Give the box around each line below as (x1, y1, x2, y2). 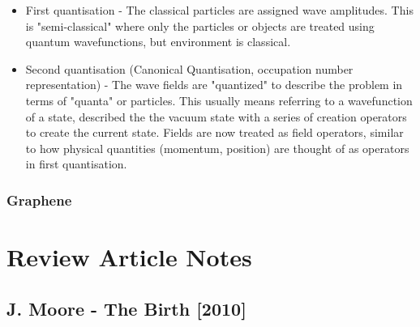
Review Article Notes (6, 240, 252, 273)
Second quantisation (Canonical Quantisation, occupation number (25, 60, 354, 77)
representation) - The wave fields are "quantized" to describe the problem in (25, 76, 403, 93)
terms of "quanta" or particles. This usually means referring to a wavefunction (25, 91, 413, 108)
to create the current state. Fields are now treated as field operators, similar (25, 124, 404, 141)
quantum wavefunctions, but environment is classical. (25, 33, 291, 50)
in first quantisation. (25, 155, 127, 172)
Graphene (6, 189, 72, 210)
